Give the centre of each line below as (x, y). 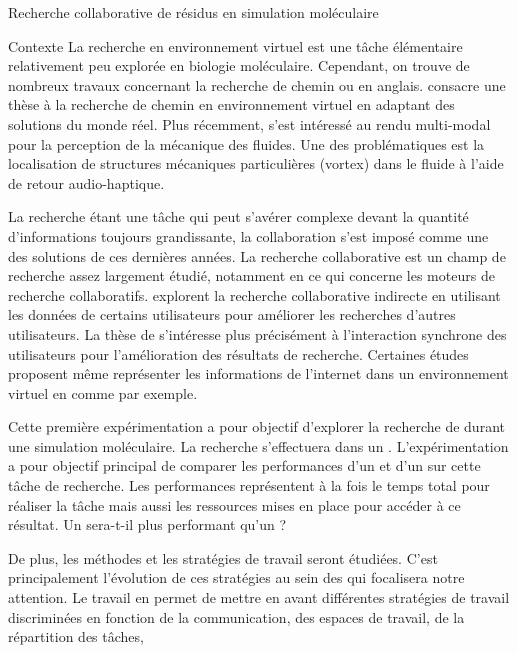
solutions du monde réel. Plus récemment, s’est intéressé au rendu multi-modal (249, 123)
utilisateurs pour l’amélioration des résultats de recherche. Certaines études (238, 353)
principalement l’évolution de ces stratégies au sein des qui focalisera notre (236, 577)
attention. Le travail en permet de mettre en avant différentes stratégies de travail (259, 597)
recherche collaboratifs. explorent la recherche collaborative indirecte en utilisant (254, 294)
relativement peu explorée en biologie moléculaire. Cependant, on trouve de (239, 65)
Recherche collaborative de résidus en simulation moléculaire (193, 12)
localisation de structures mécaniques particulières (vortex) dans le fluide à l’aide (256, 163)
